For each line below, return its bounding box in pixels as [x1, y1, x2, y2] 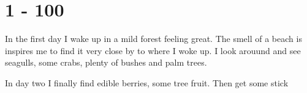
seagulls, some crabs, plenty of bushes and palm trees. [5, 56, 207, 69]
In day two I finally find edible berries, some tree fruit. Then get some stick [5, 76, 289, 89]
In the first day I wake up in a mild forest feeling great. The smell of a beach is [5, 32, 302, 45]
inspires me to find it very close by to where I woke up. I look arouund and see [5, 44, 301, 57]
